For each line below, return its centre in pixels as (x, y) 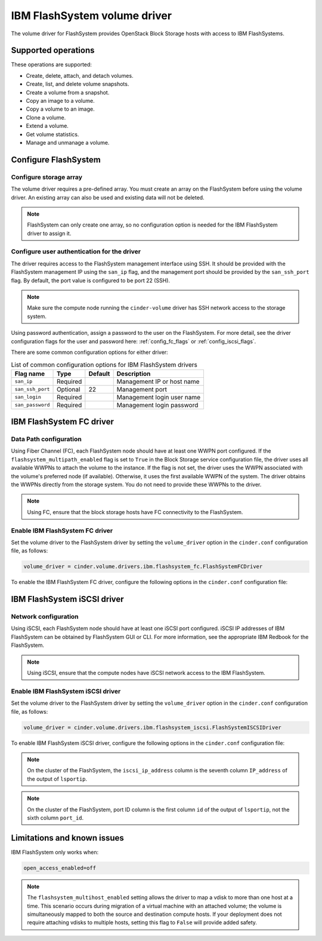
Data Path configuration (46, 439)
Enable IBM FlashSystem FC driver (62, 530)
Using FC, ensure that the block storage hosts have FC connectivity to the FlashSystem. (135, 512)
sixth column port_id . (55, 818)
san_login (28, 397)
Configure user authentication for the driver (76, 252)
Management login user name (159, 397)
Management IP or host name (158, 381)
